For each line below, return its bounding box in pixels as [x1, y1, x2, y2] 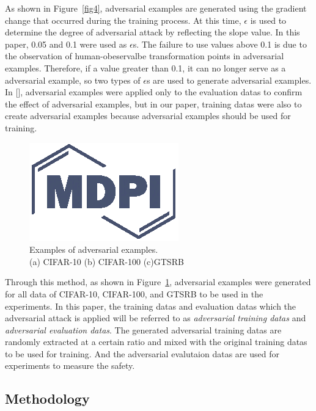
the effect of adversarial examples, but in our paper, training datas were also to [5, 97, 302, 110]
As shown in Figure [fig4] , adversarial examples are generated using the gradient [5, 2, 307, 14]
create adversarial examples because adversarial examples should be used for [5, 109, 291, 122]
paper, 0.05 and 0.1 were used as [5, 37, 127, 50]
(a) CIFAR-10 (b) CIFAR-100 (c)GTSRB [29, 255, 184, 267]
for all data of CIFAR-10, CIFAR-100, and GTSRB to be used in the [5, 287, 263, 300]
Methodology [5, 389, 90, 408]
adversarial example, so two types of [5, 73, 141, 86]
